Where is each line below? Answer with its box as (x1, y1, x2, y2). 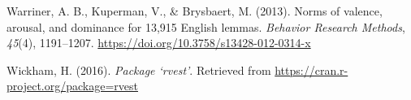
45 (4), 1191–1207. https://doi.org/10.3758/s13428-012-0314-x (6, 34, 311, 51)
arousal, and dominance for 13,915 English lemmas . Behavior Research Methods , (6, 18, 405, 35)
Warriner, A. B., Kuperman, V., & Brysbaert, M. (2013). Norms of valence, (6, 2, 383, 19)
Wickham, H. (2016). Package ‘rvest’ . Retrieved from (6, 61, 271, 78)
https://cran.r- (275, 61, 348, 78)
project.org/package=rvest (6, 77, 138, 94)
